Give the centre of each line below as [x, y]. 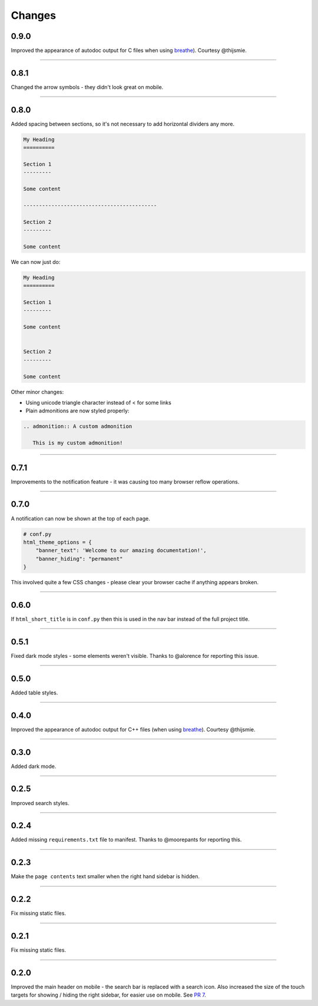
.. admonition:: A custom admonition [78, 426]
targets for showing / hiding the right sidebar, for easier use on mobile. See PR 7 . [108, 995]
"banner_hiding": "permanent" [79, 559]
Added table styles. [34, 693]
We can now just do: [36, 262]
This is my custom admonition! [78, 443]
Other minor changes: [37, 392]
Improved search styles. [40, 803]
